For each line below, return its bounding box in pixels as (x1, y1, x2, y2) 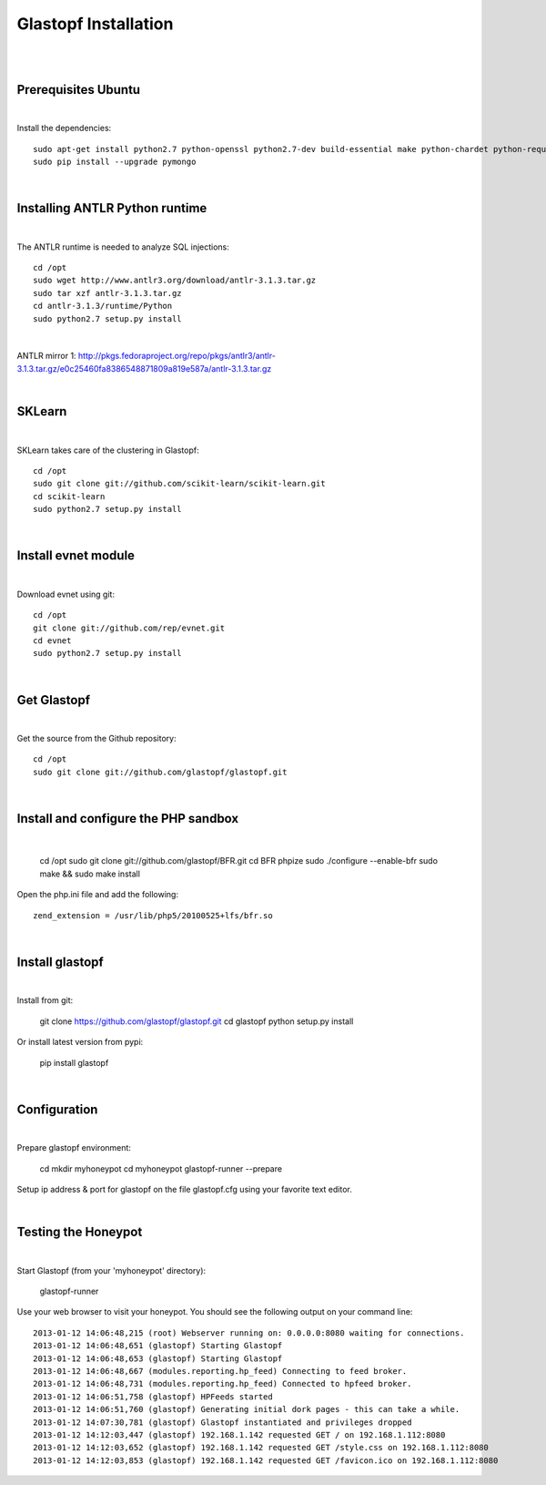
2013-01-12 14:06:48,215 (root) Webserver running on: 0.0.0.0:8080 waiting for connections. (33, 1327, 465, 1338)
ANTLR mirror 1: (16, 351, 76, 362)
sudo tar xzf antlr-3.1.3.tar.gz (33, 288, 182, 298)
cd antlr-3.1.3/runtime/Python (33, 301, 173, 312)
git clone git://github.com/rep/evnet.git (33, 622, 226, 633)
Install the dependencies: (16, 123, 112, 134)
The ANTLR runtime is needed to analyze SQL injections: (16, 241, 229, 252)
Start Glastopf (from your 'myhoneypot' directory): (16, 1265, 207, 1275)
